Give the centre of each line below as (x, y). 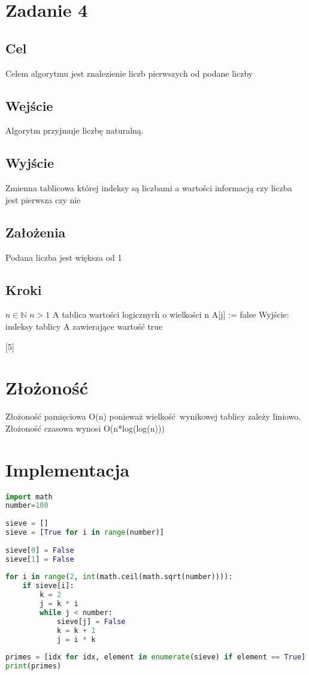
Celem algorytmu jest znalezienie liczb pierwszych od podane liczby (129, 73)
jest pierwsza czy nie (43, 199)
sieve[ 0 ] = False (40, 550)
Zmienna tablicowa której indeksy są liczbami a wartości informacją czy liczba (149, 188)
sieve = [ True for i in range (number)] (85, 533)
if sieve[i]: (48, 586)
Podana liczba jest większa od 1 (64, 257)
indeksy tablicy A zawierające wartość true (84, 326)
